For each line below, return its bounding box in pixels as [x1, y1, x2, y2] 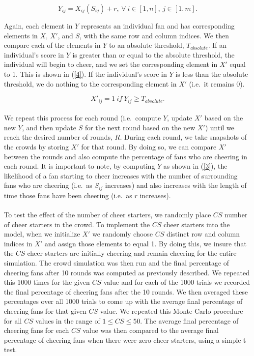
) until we [205, 122, 234, 132]
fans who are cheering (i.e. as [4, 180, 92, 190]
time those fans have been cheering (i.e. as [4, 190, 132, 200]
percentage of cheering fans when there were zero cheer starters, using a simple [4, 334, 241, 345]
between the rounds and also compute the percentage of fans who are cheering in [4, 151, 248, 161]
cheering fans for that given [4, 305, 86, 316]
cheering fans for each [4, 325, 69, 335]
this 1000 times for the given [4, 277, 90, 287]
